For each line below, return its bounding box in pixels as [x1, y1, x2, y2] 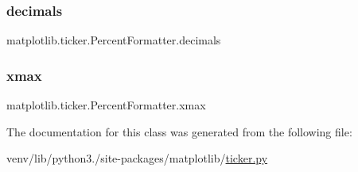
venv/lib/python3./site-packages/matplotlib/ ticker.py [6, 150, 268, 166]
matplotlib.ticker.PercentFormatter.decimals [6, 32, 221, 48]
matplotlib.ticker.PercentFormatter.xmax [6, 97, 206, 113]
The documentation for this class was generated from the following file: [6, 123, 352, 140]
